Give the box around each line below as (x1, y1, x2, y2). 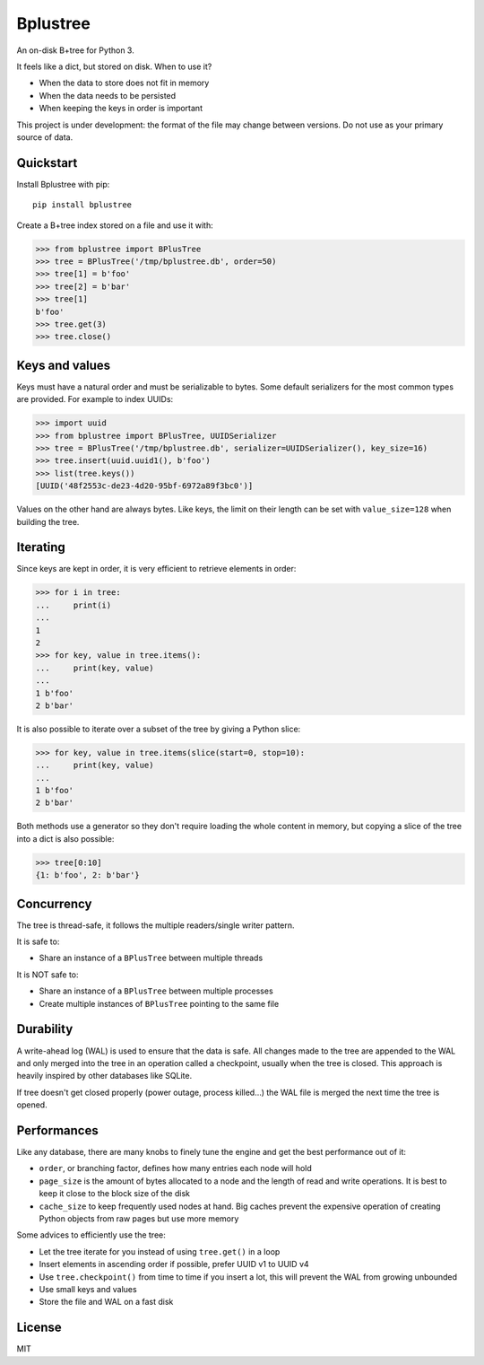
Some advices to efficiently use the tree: (16, 1229, 166, 1240)
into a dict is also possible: (16, 833, 115, 844)
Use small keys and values (39, 1283, 138, 1294)
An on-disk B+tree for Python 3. (16, 45, 134, 56)
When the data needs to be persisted (39, 90, 177, 101)
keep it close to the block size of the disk (39, 1188, 191, 1199)
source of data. (16, 131, 73, 143)
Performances (16, 1123, 99, 1138)
